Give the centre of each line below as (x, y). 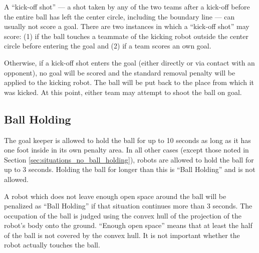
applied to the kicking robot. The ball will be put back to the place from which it (129, 82)
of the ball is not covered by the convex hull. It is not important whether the (122, 235)
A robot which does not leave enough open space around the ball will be (115, 196)
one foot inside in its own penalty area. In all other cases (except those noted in (126, 150)
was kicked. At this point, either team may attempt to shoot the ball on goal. (123, 92)
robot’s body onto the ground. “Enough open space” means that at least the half (128, 225)
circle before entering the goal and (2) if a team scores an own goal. (108, 46)
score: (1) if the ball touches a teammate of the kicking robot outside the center (126, 36)
